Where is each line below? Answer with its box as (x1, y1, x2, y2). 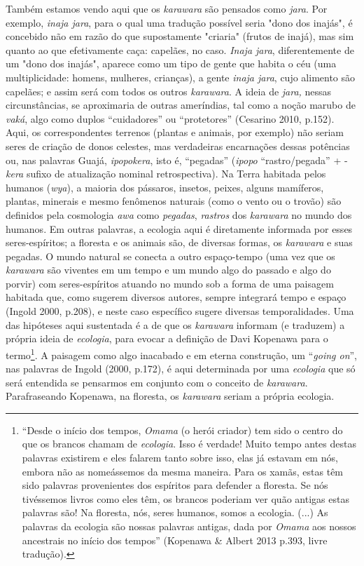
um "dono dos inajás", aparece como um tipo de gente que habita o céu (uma (6, 56, 337, 71)
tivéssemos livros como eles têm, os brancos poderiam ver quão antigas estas (22, 491, 349, 506)
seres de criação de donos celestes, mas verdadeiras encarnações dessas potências (6, 138, 350, 153)
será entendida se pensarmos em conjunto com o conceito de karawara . (6, 375, 308, 389)
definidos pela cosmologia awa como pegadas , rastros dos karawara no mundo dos (6, 207, 352, 222)
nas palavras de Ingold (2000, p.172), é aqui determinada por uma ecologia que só (6, 361, 356, 376)
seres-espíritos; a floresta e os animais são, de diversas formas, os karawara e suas (6, 235, 353, 250)
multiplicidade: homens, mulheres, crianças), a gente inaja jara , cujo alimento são (6, 69, 356, 84)
